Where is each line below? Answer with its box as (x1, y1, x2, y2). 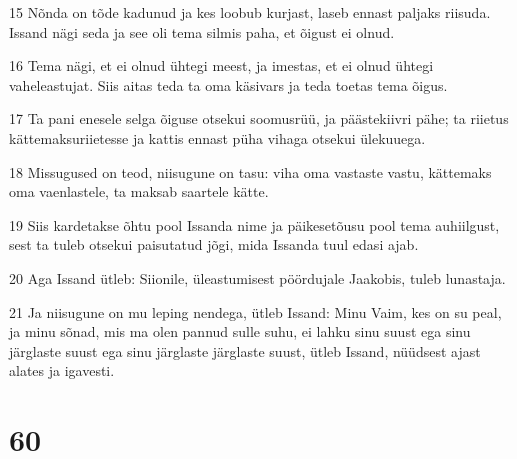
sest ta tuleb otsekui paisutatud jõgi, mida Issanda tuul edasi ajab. (9, 234, 419, 255)
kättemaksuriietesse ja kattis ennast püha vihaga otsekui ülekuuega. (9, 127, 426, 148)
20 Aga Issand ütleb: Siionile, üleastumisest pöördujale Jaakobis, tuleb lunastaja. (9, 267, 506, 288)
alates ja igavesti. (9, 360, 115, 381)
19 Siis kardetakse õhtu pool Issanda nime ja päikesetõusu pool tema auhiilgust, (9, 214, 500, 235)
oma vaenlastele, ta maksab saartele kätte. (9, 181, 269, 202)
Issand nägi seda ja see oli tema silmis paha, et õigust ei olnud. (9, 21, 395, 42)
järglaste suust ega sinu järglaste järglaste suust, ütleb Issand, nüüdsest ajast (9, 340, 481, 361)
